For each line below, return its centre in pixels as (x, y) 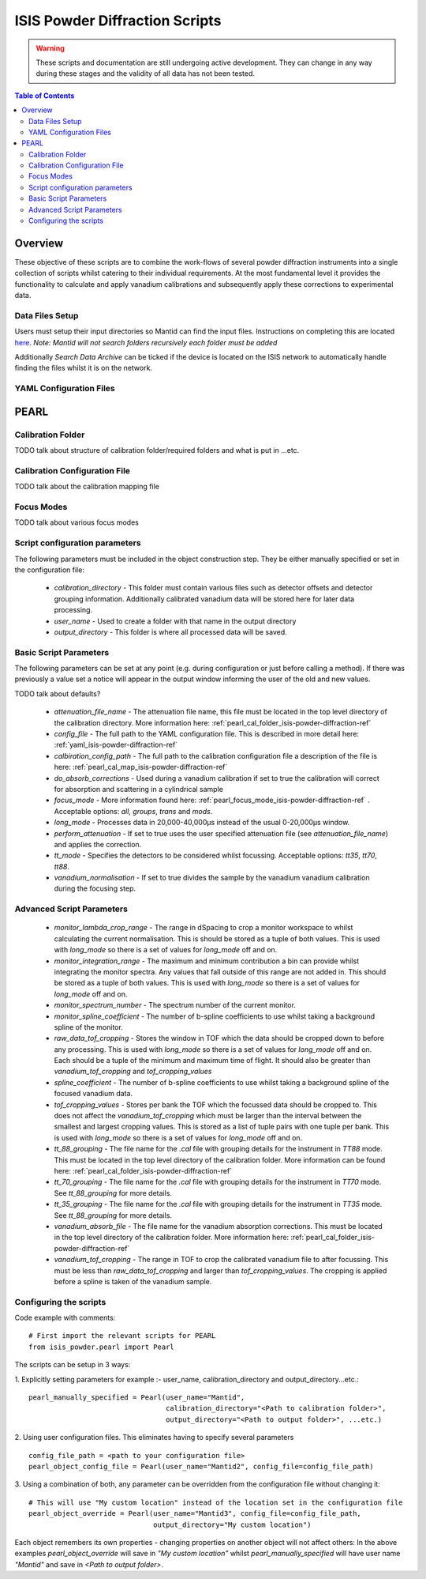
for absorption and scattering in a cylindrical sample (139, 789)
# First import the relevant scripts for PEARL (122, 1336)
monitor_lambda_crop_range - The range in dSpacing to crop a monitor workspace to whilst (204, 928)
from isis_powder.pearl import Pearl (102, 1347)
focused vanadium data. (93, 1094)
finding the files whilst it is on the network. (84, 368)
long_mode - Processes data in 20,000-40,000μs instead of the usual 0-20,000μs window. (202, 823)
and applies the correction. (98, 844)
